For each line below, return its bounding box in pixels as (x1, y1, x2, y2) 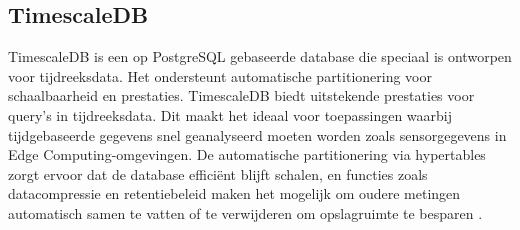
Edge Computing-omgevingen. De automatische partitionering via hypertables (8, 144, 486, 165)
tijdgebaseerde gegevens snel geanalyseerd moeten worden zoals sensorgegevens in (8, 124, 507, 145)
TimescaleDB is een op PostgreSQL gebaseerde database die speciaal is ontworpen (8, 46, 512, 67)
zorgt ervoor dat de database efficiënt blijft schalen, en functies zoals (8, 163, 428, 184)
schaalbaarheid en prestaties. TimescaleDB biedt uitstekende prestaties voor (8, 85, 475, 106)
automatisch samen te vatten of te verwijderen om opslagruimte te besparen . (8, 202, 483, 223)
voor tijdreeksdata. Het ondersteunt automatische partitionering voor (8, 65, 433, 86)
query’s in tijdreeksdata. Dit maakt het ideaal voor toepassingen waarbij (8, 104, 453, 125)
